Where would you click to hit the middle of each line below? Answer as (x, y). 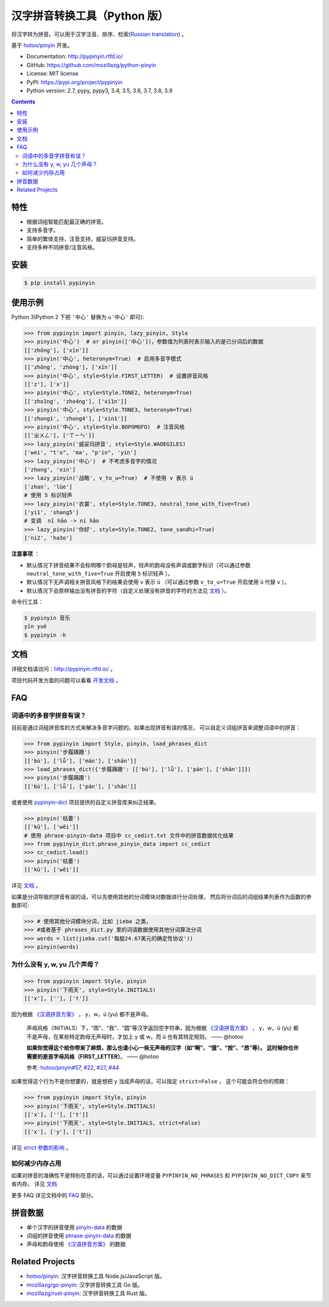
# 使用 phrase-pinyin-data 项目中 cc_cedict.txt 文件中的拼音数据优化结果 (129, 835)
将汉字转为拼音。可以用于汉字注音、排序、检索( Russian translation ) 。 (99, 34)
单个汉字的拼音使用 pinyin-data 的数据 (74, 1227)
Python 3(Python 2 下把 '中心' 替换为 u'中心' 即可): (78, 317)
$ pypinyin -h (45, 635)
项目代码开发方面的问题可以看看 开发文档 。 (66, 680)
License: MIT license (52, 74)
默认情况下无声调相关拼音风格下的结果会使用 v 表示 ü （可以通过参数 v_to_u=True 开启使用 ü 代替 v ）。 (158, 582)
